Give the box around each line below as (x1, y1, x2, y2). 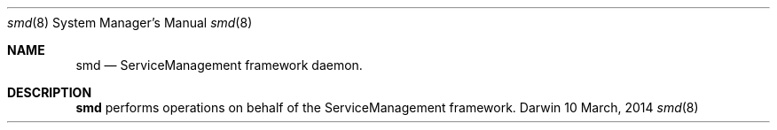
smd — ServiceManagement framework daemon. (75, 57, 363, 73)
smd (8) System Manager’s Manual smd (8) (7, 15, 253, 30)
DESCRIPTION (7, 85, 92, 100)
